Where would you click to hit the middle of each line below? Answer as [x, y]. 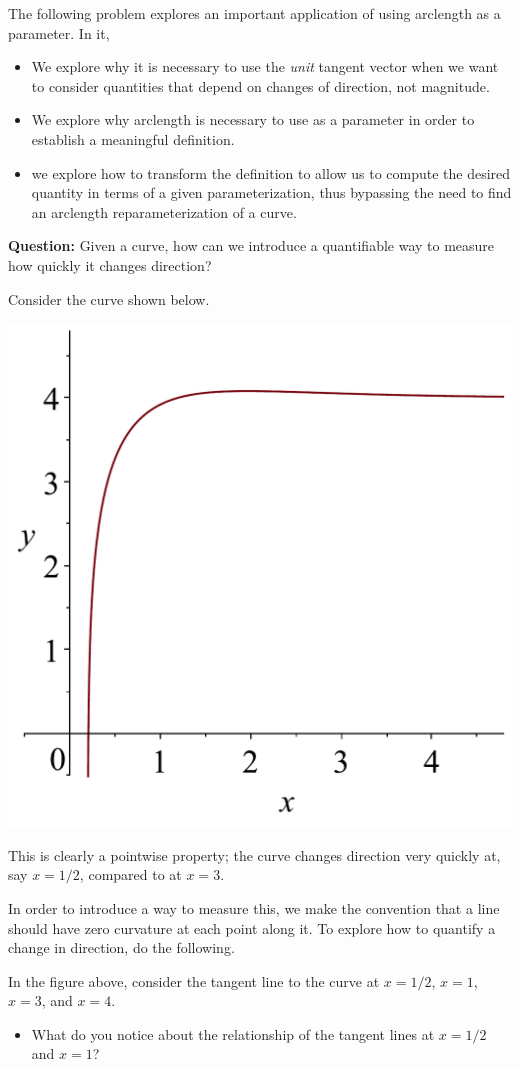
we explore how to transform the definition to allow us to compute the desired [271, 172]
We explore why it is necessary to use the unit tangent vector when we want [265, 66]
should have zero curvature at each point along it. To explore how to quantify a [252, 927]
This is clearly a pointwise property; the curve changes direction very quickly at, [254, 854]
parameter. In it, [59, 32]
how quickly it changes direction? [110, 264]
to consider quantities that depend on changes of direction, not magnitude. [260, 85]
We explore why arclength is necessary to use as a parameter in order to [253, 119]
